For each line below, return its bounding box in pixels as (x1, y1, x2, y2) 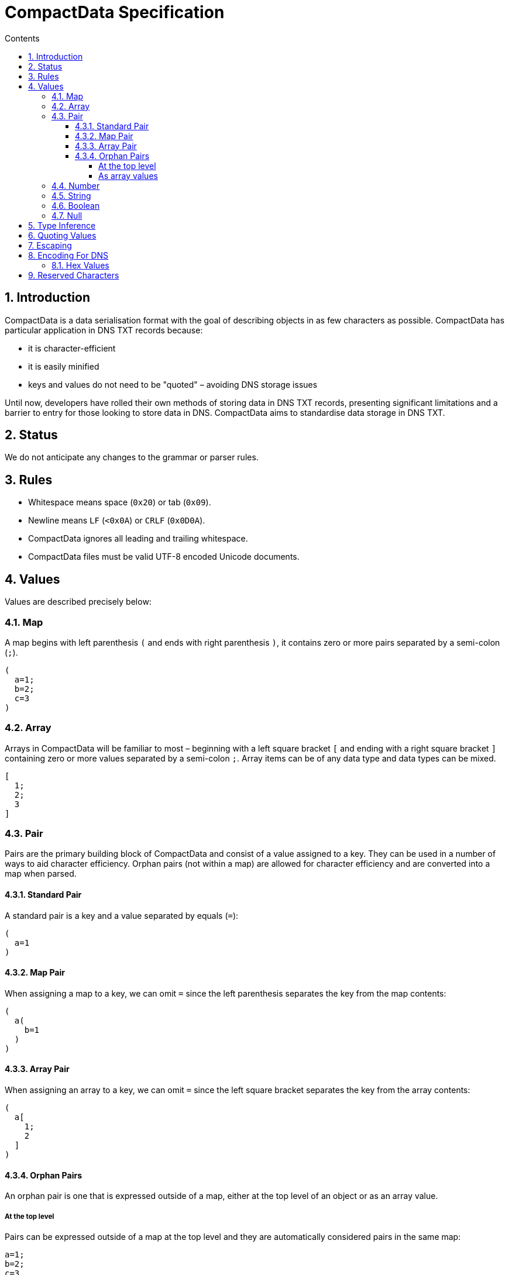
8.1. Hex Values (51, 260, 109, 270)
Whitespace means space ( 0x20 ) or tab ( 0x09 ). (28, 497, 211, 508)
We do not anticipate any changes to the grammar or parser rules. (5, 452, 259, 463)
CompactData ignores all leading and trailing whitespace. (28, 533, 248, 544)
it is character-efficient (28, 343, 116, 353)
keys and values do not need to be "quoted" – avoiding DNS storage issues (28, 379, 318, 390)
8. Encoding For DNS (28, 250, 109, 260)
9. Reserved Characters (28, 270, 119, 280)
